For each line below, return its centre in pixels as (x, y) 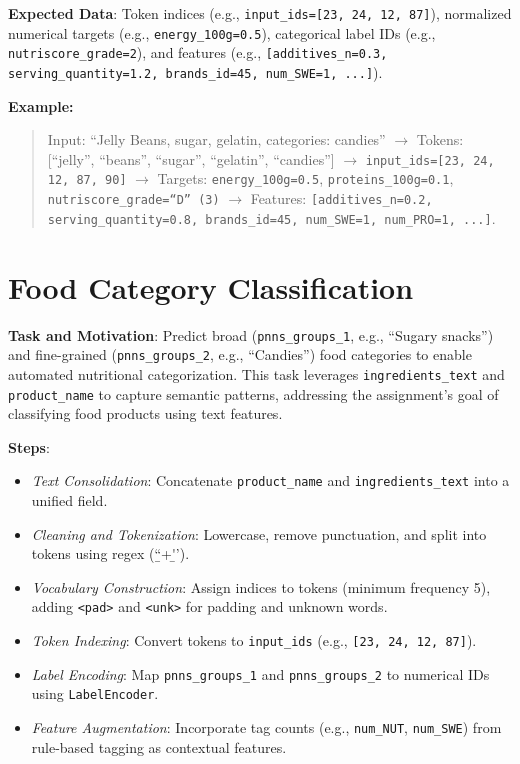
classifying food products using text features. (145, 413)
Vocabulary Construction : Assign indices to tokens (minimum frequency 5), (261, 586)
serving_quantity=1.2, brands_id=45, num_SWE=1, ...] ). (195, 71)
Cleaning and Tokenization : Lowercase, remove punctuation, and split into (259, 533)
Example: (41, 105)
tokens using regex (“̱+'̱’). (110, 553)
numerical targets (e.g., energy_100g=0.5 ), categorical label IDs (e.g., (222, 32)
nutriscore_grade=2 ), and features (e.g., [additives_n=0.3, (198, 52)
